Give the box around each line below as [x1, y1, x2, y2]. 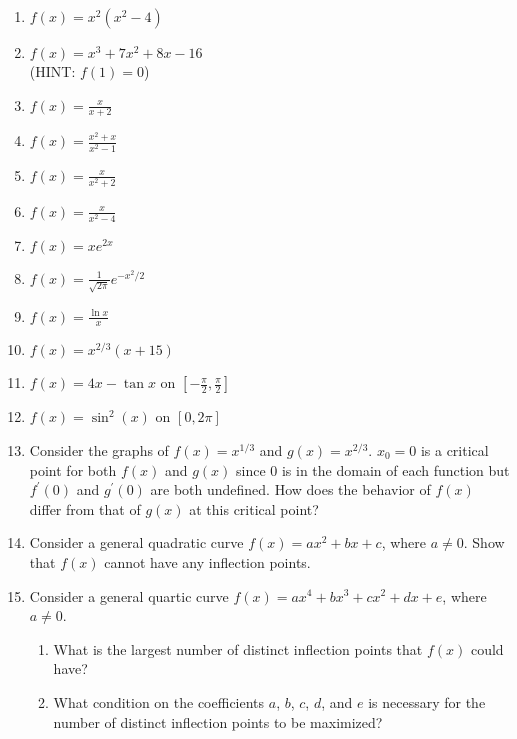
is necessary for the [368, 691, 486, 712]
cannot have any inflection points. [104, 551, 311, 572]
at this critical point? [189, 498, 319, 519]
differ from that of [29, 498, 141, 519]
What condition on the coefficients [53, 691, 265, 712]
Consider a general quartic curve [29, 585, 229, 606]
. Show [463, 532, 505, 553]
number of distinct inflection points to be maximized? [53, 711, 383, 732]
